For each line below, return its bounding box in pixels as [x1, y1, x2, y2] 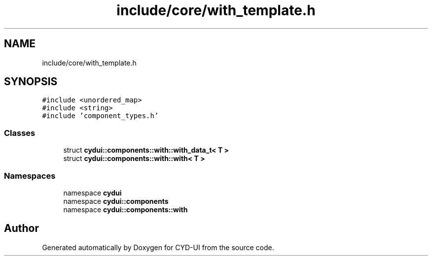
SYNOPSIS [4, 75, 58, 88]
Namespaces [4, 170, 56, 181]
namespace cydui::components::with [63, 205, 188, 214]
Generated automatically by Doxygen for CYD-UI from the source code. [42, 243, 274, 252]
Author [4, 222, 39, 235]
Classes [4, 128, 36, 138]
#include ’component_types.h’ [42, 112, 159, 120]
